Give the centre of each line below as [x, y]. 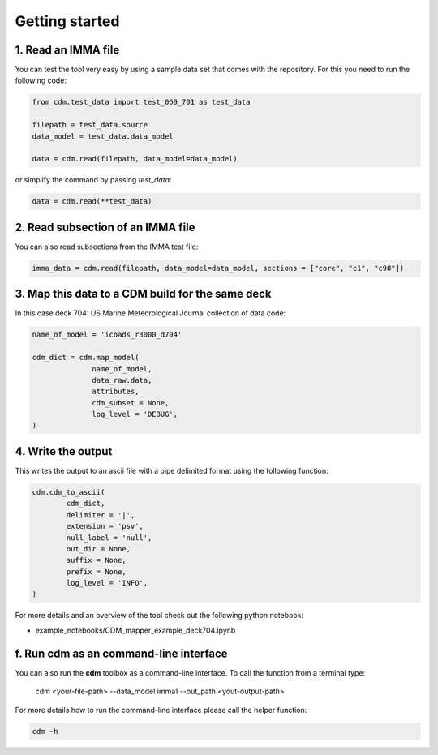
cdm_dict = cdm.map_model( [86, 358]
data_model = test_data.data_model [103, 136]
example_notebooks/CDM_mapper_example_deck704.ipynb [135, 630]
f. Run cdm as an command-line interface [121, 653]
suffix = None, [97, 560]
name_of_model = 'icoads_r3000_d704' [107, 335]
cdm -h [45, 731]
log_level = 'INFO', [107, 583]
